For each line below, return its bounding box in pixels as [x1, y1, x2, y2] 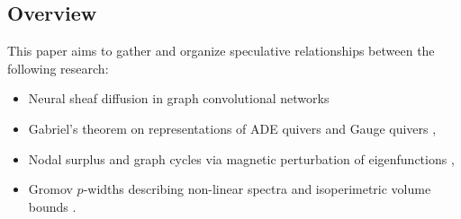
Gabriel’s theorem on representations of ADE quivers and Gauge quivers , [28, 118, 437, 137]
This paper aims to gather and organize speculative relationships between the [7, 41, 435, 60]
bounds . [28, 197, 77, 215]
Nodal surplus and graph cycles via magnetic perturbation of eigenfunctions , [28, 149, 455, 168]
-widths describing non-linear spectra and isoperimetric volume [83, 180, 431, 198]
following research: [7, 58, 109, 77]
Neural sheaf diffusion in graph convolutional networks [28, 89, 330, 108]
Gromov [28, 180, 73, 198]
